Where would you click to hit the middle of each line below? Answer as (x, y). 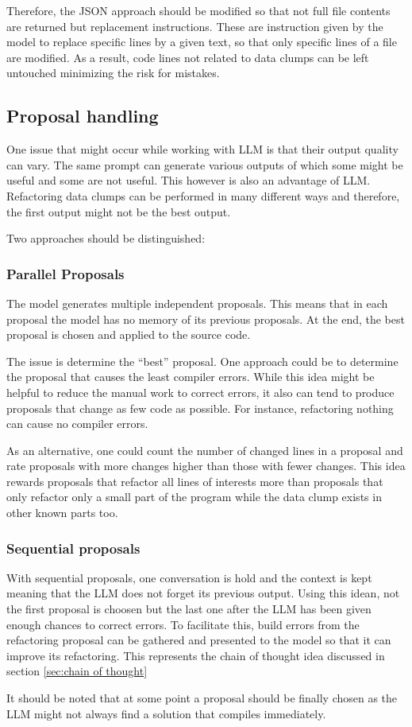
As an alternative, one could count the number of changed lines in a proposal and (205, 450)
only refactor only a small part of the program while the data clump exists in (194, 497)
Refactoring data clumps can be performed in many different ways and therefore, (203, 195)
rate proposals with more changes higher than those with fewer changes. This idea (206, 466)
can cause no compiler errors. (77, 424)
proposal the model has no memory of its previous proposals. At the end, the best (206, 319)
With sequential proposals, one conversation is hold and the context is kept (189, 577)
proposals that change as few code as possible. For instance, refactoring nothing (200, 408)
